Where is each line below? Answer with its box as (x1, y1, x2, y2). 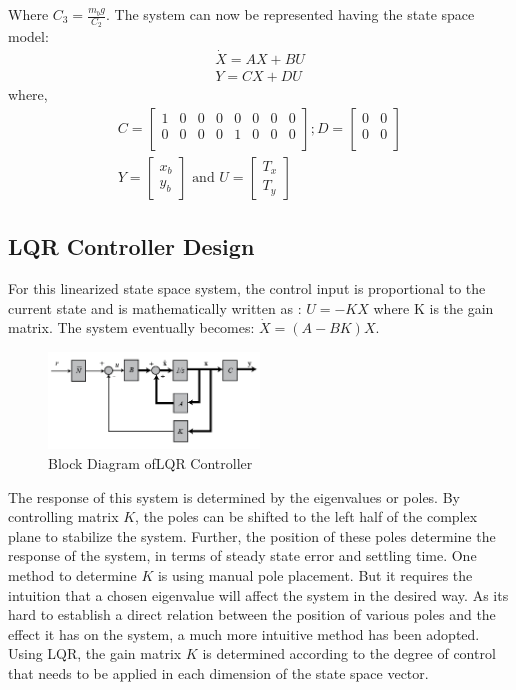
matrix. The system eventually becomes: (8, 317, 255, 338)
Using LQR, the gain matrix (8, 643, 182, 664)
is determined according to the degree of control (202, 643, 496, 664)
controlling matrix (8, 506, 119, 527)
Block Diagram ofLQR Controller (48, 453, 253, 474)
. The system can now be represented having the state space (105, 4, 475, 24)
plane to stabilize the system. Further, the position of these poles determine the (8, 525, 496, 546)
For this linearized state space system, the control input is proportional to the (8, 277, 486, 298)
